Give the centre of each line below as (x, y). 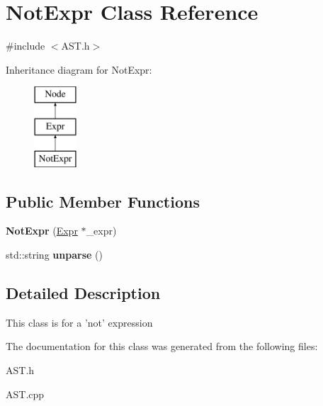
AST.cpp (25, 394)
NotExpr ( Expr (42, 231)
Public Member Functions (103, 201)
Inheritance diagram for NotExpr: (79, 69)
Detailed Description (83, 293)
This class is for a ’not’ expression (79, 322)
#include (25, 46)
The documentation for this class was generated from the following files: (162, 346)
